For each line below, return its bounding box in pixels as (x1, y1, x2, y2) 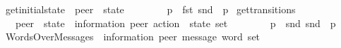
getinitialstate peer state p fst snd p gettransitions (5, 2, 296, 16)
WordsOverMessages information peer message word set (5, 29, 261, 44)
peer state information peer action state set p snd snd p (15, 15, 336, 30)
